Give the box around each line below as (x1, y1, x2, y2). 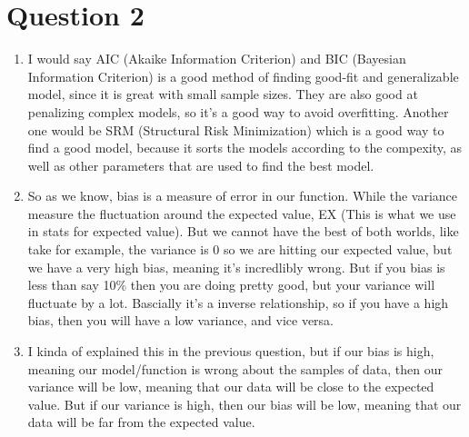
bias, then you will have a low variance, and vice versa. (27, 311, 334, 330)
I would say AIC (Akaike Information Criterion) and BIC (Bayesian (27, 49, 406, 68)
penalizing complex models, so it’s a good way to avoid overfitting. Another (27, 102, 449, 121)
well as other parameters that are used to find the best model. (27, 155, 374, 174)
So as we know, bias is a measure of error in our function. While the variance (27, 186, 458, 205)
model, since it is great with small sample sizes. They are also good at (27, 84, 418, 104)
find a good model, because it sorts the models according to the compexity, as (27, 138, 463, 157)
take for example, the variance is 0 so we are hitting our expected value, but (27, 240, 453, 259)
